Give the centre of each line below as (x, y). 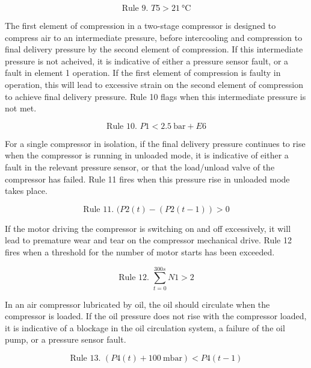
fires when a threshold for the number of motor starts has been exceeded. (140, 251)
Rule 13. (85, 358)
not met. (21, 108)
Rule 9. (135, 8)
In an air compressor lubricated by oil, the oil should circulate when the (137, 304)
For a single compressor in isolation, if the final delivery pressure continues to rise (155, 143)
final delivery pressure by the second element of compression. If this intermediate (154, 49)
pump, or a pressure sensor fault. (66, 339)
